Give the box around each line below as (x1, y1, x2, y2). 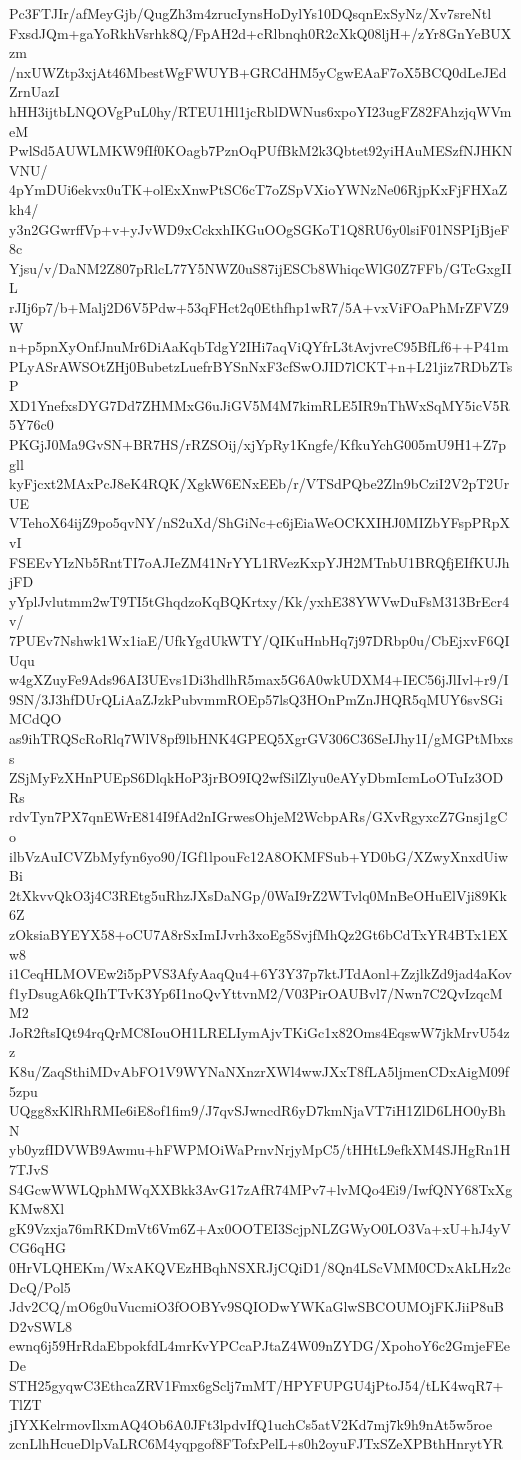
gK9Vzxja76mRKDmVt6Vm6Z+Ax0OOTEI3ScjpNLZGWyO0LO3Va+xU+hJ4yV (9, 1217, 511, 1238)
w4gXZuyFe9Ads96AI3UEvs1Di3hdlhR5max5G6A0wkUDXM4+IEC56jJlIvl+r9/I (9, 669, 509, 690)
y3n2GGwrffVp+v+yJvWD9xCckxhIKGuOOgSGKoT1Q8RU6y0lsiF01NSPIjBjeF (9, 218, 510, 239)
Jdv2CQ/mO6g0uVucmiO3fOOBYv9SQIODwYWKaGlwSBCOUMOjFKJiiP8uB (9, 1296, 504, 1317)
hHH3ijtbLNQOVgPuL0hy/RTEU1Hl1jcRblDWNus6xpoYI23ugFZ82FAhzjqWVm (9, 100, 512, 121)
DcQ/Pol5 (9, 1276, 71, 1297)
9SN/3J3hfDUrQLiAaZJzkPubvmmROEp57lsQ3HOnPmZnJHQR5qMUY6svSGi (9, 688, 503, 709)
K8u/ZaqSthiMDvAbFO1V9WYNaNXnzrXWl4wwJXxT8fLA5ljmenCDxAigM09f (9, 1061, 510, 1082)
